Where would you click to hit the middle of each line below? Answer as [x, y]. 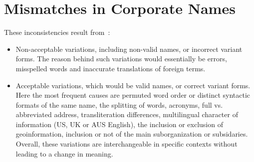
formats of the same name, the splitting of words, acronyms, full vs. [119, 104]
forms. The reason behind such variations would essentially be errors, [121, 59]
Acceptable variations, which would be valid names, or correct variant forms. [133, 85]
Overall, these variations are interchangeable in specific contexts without [127, 144]
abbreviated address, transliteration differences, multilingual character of [127, 114]
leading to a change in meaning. [64, 153]
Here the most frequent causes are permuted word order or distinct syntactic [133, 95]
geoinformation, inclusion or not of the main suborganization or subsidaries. [132, 134]
